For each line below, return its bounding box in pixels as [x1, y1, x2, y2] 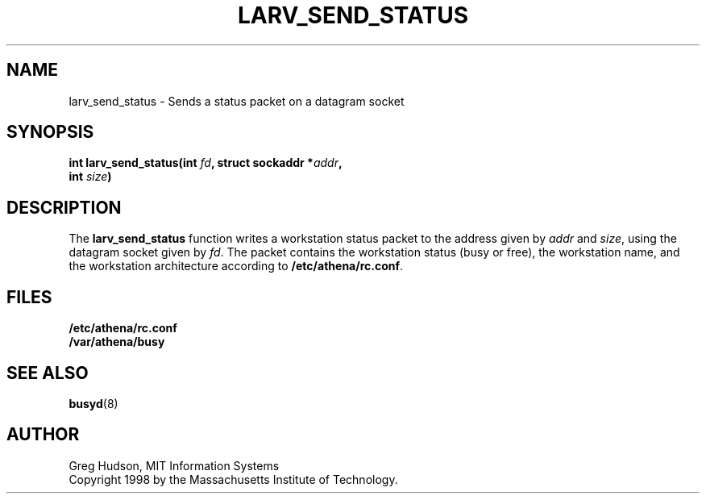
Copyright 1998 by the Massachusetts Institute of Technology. [69, 472, 398, 486]
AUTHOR [6, 424, 80, 445]
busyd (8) [69, 396, 118, 410]
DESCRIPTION [6, 197, 122, 218]
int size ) [69, 169, 112, 184]
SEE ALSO [6, 362, 89, 383]
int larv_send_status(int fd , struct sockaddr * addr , [69, 156, 343, 170]
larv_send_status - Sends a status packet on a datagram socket [69, 94, 405, 108]
